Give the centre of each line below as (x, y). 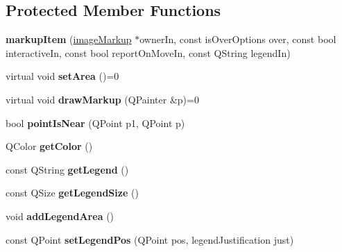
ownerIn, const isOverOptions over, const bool (238, 39)
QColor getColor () (49, 146)
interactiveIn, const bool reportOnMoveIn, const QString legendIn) (148, 52)
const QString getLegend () (67, 169)
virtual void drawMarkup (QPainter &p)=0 (102, 99)
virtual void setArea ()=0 (62, 76)
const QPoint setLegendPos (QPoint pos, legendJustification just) (150, 239)
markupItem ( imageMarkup (69, 39)
